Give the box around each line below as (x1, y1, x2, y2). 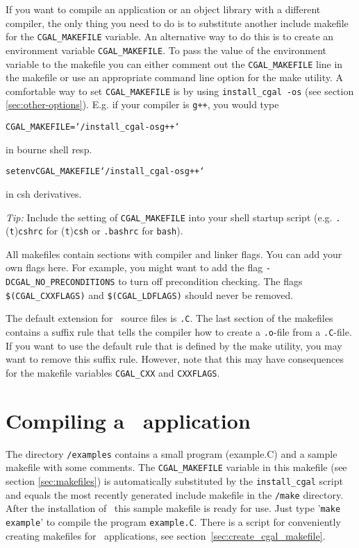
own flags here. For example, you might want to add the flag (6, 260, 263, 275)
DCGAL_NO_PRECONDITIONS (6, 277, 115, 288)
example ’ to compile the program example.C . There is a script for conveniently (6, 515, 341, 529)
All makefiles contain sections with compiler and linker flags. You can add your (6, 246, 342, 261)
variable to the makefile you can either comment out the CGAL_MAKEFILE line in (6, 56, 343, 71)
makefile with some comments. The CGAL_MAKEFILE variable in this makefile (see (6, 460, 347, 474)
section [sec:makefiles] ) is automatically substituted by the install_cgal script (6, 474, 343, 488)
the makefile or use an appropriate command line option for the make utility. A (6, 70, 343, 85)
